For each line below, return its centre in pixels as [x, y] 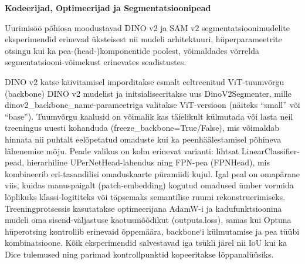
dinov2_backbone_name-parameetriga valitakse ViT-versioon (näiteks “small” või [152, 105]
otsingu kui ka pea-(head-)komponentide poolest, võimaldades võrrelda [132, 50]
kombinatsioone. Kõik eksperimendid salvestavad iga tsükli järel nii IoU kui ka [146, 243]
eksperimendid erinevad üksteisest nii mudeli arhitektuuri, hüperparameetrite [143, 39]
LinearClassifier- [270, 150]
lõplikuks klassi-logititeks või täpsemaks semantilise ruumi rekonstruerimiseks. [145, 196]
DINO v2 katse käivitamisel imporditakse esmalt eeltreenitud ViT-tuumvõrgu [145, 81]
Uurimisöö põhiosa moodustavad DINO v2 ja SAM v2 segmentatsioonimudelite [147, 27]
